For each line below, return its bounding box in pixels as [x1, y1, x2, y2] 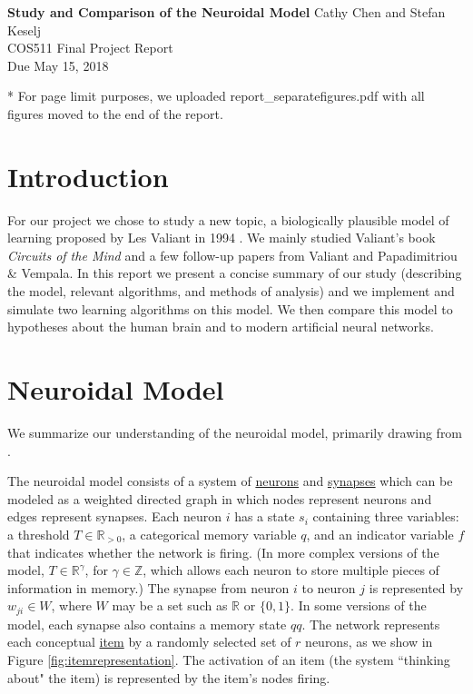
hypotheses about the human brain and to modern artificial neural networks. [7, 317, 434, 336]
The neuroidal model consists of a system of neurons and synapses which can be [7, 471, 453, 491]
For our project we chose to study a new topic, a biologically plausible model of [7, 210, 449, 229]
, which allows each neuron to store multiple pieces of [143, 560, 439, 580]
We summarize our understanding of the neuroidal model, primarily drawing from [7, 422, 463, 441]
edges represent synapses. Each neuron [7, 507, 222, 526]
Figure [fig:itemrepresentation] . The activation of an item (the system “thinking [7, 649, 450, 669]
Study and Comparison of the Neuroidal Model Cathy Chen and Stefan [7, 3, 446, 21]
